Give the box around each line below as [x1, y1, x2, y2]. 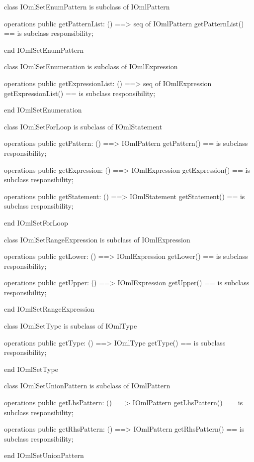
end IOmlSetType [4, 363, 58, 374]
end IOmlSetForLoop [4, 217, 68, 228]
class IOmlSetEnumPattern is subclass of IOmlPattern [4, 1, 170, 11]
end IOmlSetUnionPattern [4, 450, 84, 461]
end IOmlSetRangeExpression [4, 304, 94, 314]
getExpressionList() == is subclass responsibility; [4, 88, 156, 98]
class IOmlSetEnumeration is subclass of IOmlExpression [4, 61, 178, 72]
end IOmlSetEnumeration [4, 105, 82, 115]
